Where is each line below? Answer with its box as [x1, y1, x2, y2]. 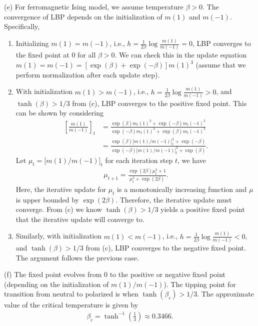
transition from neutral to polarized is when [4, 288, 138, 299]
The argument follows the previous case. [15, 252, 139, 262]
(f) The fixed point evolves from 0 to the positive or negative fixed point [4, 269, 225, 279]
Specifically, [4, 21, 40, 31]
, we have [177, 155, 206, 165]
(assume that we [195, 59, 246, 69]
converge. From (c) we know [15, 204, 102, 214]
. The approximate [197, 288, 254, 299]
